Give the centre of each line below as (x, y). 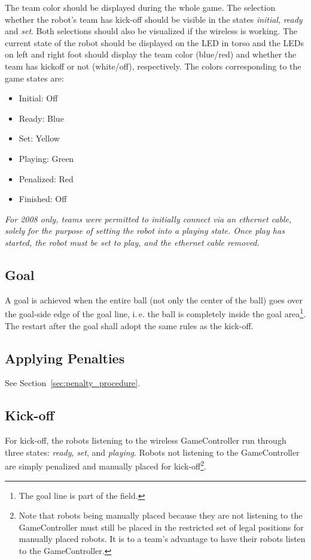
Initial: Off (38, 98)
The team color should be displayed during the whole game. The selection (140, 7)
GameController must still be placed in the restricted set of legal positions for (161, 527)
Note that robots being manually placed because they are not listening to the (161, 515)
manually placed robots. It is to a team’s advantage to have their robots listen (162, 539)
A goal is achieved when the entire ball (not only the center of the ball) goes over (154, 299)
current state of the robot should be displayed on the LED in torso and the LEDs (154, 42)
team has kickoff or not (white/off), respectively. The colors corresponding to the (153, 66)
